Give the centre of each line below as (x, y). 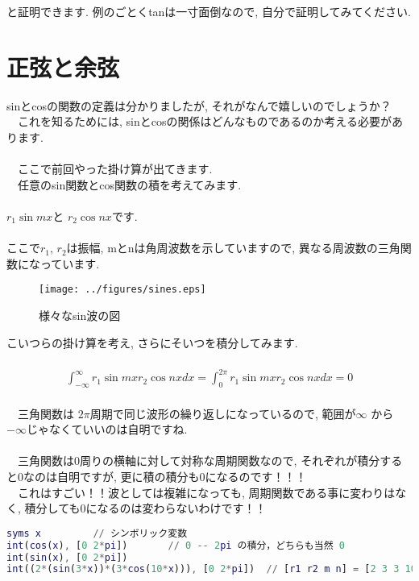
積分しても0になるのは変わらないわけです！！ (145, 508)
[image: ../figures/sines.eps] (122, 290)
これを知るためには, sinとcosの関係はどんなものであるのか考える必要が (204, 121)
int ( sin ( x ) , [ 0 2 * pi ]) (67, 557)
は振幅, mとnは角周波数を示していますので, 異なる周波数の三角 (233, 248)
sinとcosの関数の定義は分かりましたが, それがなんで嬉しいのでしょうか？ (199, 105)
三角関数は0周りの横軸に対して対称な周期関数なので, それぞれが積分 (199, 461)
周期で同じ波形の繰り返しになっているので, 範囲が (223, 413)
